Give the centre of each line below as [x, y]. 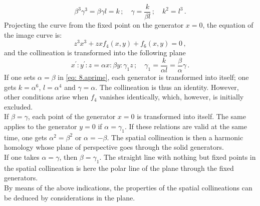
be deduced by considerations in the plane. [70, 197]
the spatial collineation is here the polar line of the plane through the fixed [119, 168]
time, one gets [26, 137]
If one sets [20, 77]
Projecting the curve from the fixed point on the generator [94, 25]
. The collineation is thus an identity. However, [167, 87]
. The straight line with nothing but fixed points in [178, 157]
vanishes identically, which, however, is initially [172, 97]
